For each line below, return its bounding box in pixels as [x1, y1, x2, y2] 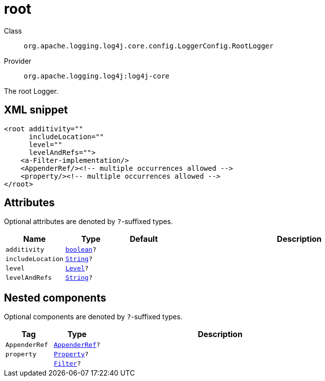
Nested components [4, 291, 106, 304]
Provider [4, 56, 32, 65]
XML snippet [4, 104, 68, 116]
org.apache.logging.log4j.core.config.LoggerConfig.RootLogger [24, 41, 274, 50]
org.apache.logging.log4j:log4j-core [24, 72, 170, 80]
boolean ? [65, 246, 97, 254]
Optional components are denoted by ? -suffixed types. [4, 312, 183, 321]
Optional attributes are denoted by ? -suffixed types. [4, 217, 173, 226]
